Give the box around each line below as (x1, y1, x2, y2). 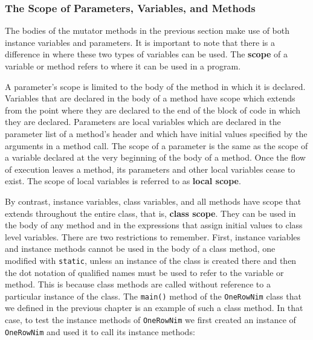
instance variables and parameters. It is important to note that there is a (5, 36, 276, 48)
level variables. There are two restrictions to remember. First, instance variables (5, 230, 301, 243)
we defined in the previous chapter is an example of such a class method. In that (5, 301, 303, 314)
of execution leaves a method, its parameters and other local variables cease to (5, 162, 295, 175)
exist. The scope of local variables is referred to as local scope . (5, 175, 241, 187)
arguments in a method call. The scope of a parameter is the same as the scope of (5, 139, 308, 152)
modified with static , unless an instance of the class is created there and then (5, 254, 297, 266)
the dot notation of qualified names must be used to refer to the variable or (5, 266, 284, 278)
